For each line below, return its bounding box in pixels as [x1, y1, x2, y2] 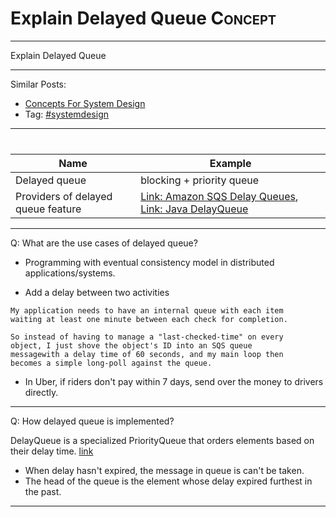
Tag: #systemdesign [24, 108, 109, 120]
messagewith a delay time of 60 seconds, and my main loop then [10, 349, 284, 359]
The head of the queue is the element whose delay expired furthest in [24, 475, 313, 487]
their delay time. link [10, 445, 94, 457]
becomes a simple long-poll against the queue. [10, 358, 213, 368]
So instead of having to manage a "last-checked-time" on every [10, 332, 284, 342]
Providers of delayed [15, 189, 113, 203]
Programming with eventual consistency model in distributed [24, 256, 275, 268]
